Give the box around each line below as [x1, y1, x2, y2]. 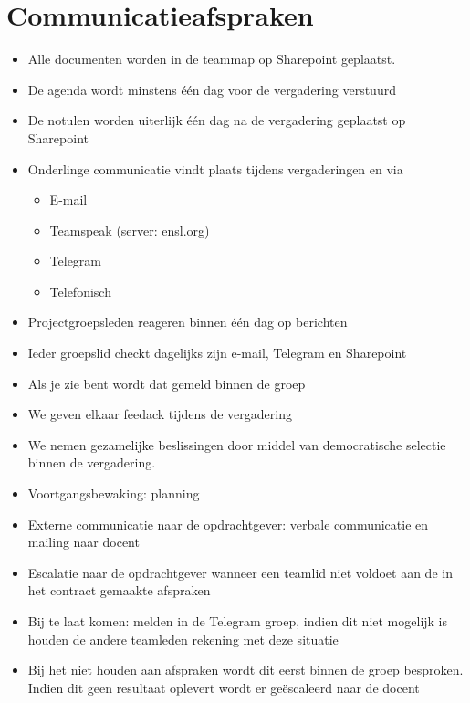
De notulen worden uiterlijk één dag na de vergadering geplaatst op [27, 110, 406, 130]
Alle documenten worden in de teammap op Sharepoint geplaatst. [27, 49, 396, 68]
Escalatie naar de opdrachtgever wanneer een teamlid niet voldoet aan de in [27, 562, 453, 582]
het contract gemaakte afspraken [27, 581, 211, 600]
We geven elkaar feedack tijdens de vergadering [27, 404, 292, 424]
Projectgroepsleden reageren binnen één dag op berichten [27, 312, 348, 331]
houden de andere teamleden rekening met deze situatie [27, 629, 339, 648]
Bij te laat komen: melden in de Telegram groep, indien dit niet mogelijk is [27, 612, 448, 630]
